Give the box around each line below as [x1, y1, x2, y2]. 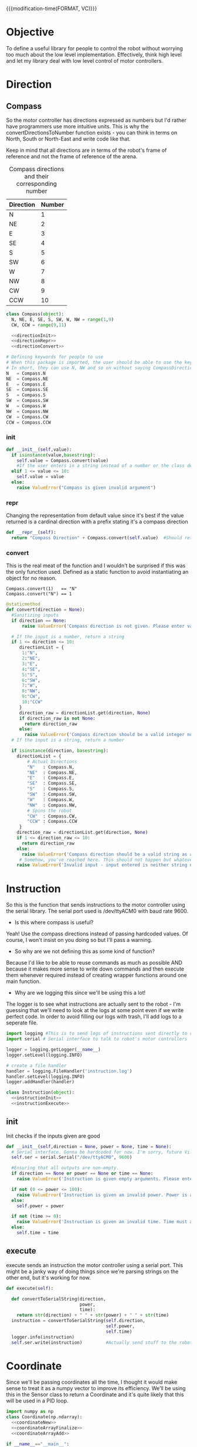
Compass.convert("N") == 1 [6, 591, 72, 597]
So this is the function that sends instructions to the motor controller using [6, 901, 186, 908]
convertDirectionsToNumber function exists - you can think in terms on [6, 129, 178, 136]
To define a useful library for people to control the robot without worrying [6, 45, 183, 52]
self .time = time [16, 1230, 59, 1236]
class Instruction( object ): [6, 1089, 75, 1095]
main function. [6, 978, 41, 985]
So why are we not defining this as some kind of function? [14, 948, 155, 955]
